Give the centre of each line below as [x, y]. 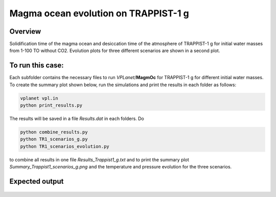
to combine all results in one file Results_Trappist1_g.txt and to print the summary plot [99, 159]
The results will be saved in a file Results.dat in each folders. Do [77, 119]
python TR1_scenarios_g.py [54, 139]
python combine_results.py [54, 132]
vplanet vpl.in [39, 98]
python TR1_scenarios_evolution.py [65, 146]
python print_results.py [51, 105]
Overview [25, 31]
